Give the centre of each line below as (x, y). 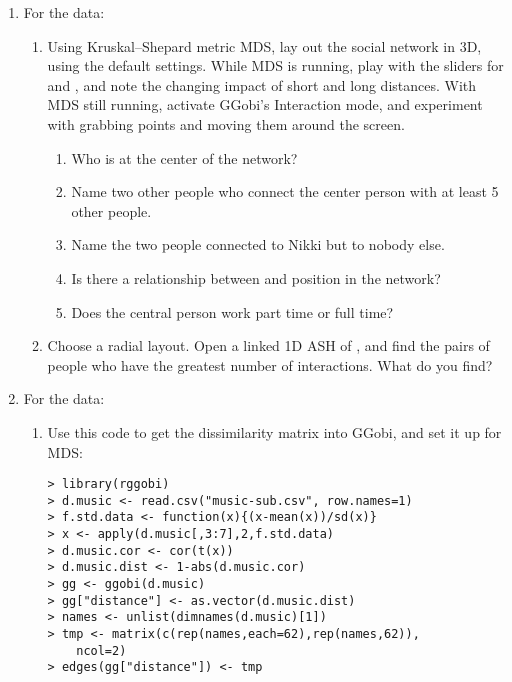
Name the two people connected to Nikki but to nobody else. (258, 244)
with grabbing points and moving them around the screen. (226, 123)
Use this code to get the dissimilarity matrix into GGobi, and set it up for (274, 431)
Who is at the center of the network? (184, 157)
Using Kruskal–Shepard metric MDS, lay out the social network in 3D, (264, 45)
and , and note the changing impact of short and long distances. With (262, 84)
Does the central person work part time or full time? (232, 311)
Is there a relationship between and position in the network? (256, 277)
